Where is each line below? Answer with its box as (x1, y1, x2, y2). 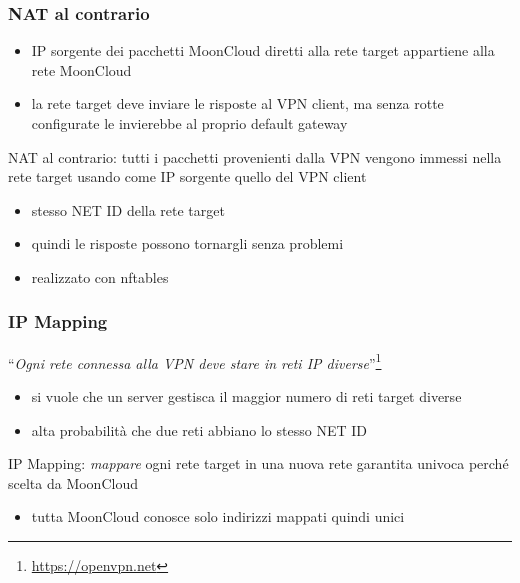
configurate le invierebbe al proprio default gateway (31, 113, 348, 133)
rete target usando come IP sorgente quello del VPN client (8, 166, 367, 187)
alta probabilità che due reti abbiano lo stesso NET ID (31, 419, 367, 440)
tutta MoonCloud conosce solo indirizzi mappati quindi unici (31, 506, 405, 527)
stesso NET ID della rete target (31, 199, 225, 220)
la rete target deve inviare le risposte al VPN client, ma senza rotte (31, 93, 444, 114)
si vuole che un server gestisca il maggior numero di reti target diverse (31, 386, 462, 407)
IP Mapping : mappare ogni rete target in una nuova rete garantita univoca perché (8, 453, 509, 474)
